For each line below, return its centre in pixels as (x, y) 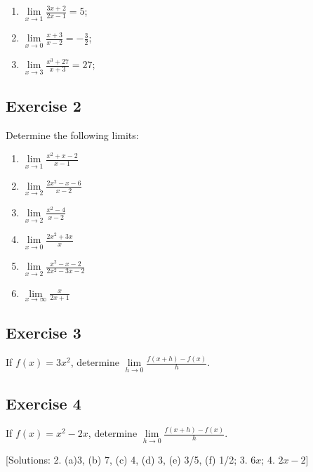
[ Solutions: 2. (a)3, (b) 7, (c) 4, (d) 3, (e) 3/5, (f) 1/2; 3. (127, 460)
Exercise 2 (44, 106)
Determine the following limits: (72, 135)
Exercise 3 (44, 333)
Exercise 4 (44, 403)
